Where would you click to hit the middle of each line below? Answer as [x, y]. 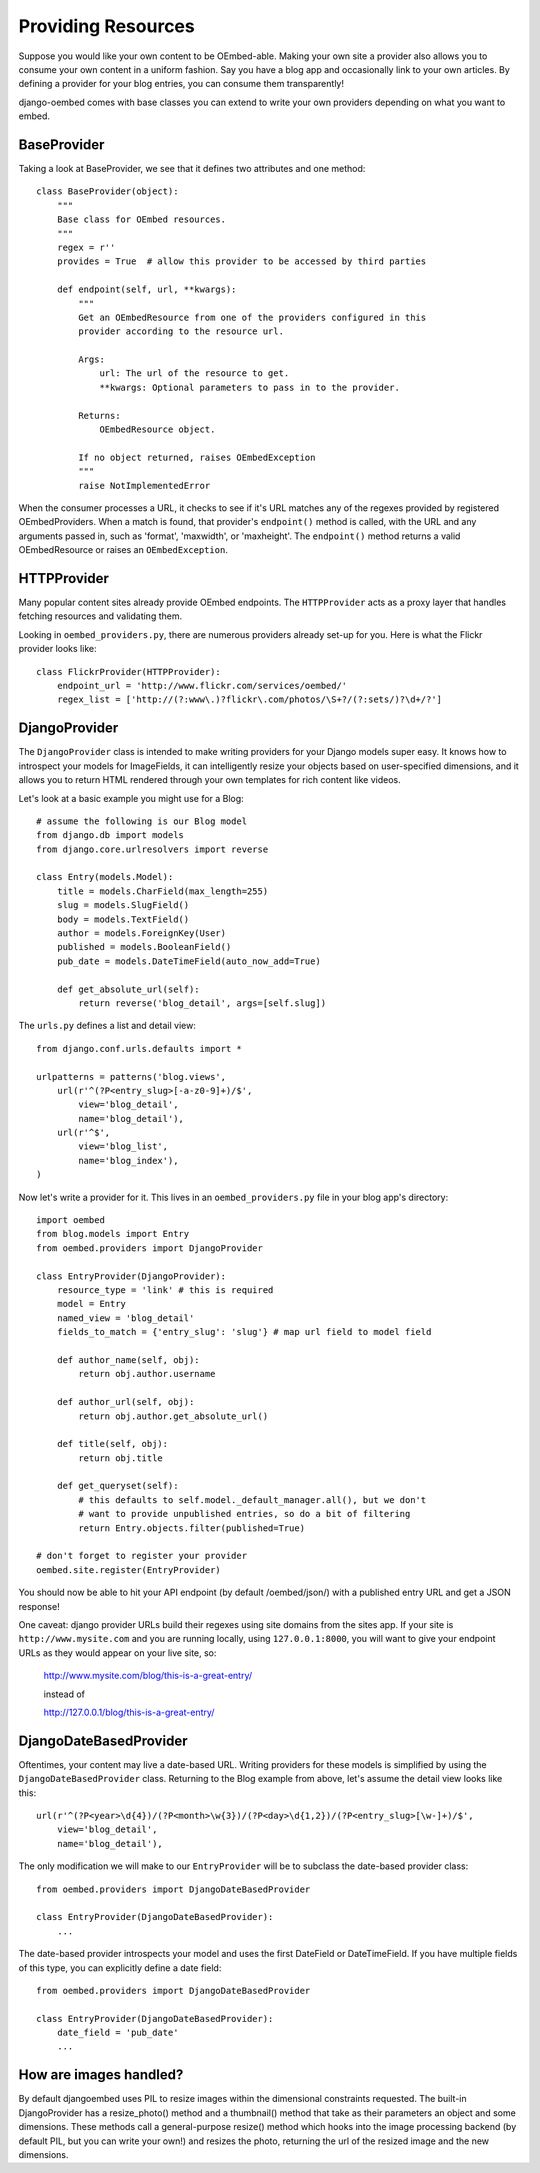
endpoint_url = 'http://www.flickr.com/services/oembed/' [202, 686]
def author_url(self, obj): [125, 1402]
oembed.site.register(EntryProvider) [129, 1569]
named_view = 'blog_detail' [125, 1318]
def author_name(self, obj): [128, 1359]
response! [39, 1606]
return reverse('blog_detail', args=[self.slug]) [202, 1003]
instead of [64, 1694]
